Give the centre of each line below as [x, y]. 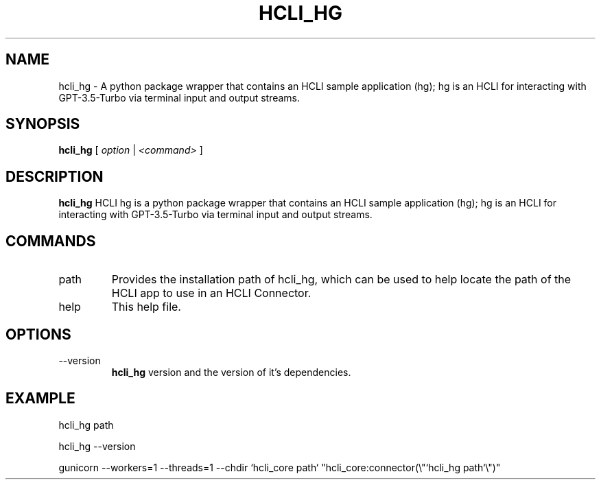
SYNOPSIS [43, 124]
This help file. [146, 307]
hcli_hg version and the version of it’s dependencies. [231, 372]
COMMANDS [51, 241]
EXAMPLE [40, 399]
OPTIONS [38, 334]
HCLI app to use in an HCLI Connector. [211, 293]
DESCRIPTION [55, 176]
